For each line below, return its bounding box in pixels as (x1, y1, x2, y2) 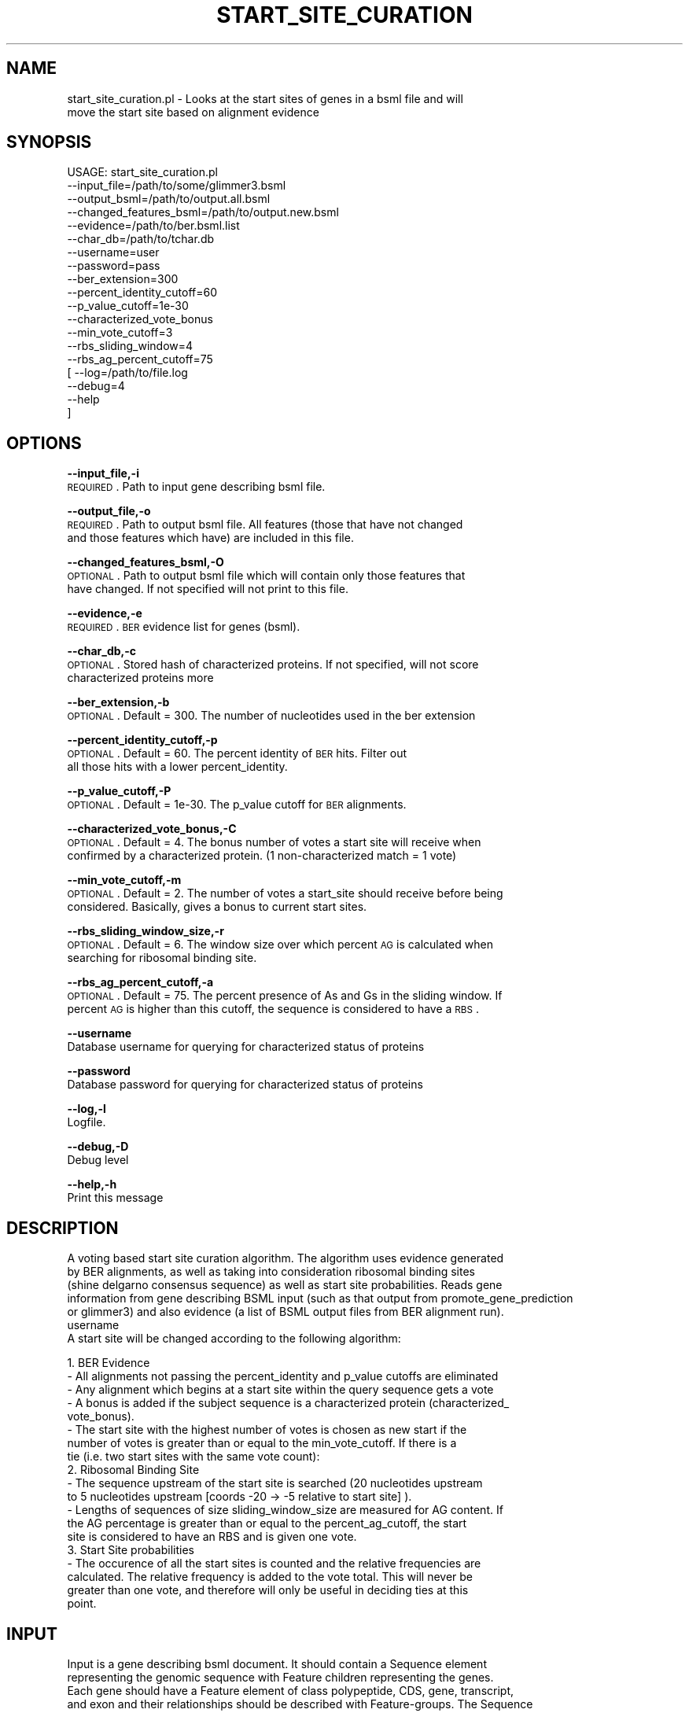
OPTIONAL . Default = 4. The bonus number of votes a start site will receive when (67, 835, 481, 849)
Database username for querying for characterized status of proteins (67, 1040, 425, 1054)
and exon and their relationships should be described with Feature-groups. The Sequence (67, 1696, 533, 1711)
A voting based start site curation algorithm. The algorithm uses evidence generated (67, 1251, 504, 1265)
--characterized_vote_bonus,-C (67, 822, 237, 836)
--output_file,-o (67, 504, 151, 518)
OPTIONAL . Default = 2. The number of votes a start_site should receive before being (67, 886, 503, 901)
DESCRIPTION (6, 1218, 119, 1238)
